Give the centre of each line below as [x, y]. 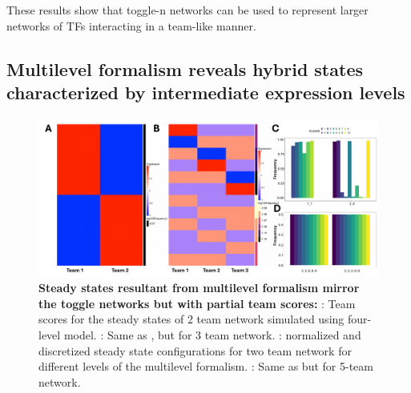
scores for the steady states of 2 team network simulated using [191, 319]
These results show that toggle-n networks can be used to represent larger [187, 10]
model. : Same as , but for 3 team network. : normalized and [212, 335]
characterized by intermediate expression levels [206, 92]
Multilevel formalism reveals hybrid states [185, 68]
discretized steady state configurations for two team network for [195, 350]
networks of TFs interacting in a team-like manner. [131, 25]
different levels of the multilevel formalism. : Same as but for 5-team [206, 366]
